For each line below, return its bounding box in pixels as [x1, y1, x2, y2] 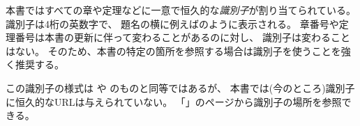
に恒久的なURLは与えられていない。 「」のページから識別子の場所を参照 [6, 94, 342, 109]
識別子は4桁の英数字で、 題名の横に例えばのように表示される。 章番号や [6, 16, 339, 31]
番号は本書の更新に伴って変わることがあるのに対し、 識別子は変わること [15, 30, 350, 45]
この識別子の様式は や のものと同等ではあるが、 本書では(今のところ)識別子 [6, 80, 355, 95]
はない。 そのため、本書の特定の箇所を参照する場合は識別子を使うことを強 [6, 43, 351, 58]
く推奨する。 [6, 57, 64, 72]
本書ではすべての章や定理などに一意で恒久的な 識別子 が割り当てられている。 [6, 3, 357, 17]
